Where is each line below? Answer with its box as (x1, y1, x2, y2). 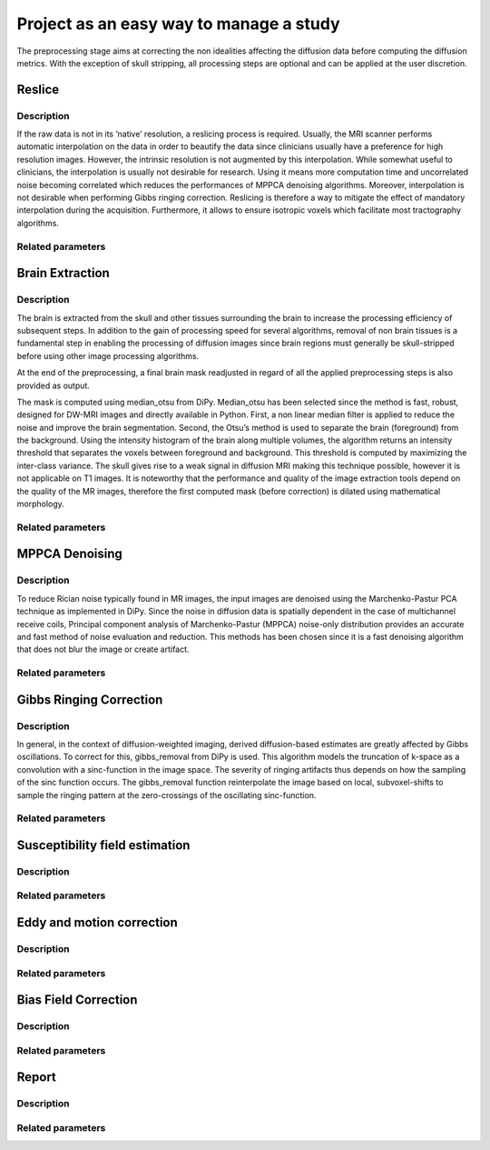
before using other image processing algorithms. (16, 350, 200, 361)
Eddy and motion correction (16, 915, 179, 931)
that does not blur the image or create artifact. (16, 644, 190, 655)
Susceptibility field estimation (16, 837, 191, 853)
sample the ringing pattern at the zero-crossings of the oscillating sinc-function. (16, 789, 317, 800)
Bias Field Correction (16, 992, 138, 1008)
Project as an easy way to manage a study (16, 14, 340, 34)
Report (16, 1069, 56, 1085)
